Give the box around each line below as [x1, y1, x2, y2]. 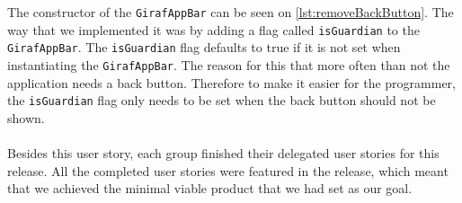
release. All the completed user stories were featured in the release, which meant [7, 161, 449, 180]
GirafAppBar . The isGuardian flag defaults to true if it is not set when [7, 38, 401, 57]
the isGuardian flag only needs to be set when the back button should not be [7, 91, 436, 110]
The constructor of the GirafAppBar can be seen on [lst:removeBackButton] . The [7, 3, 454, 21]
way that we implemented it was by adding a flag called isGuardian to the [7, 20, 420, 39]
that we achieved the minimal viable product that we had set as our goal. [7, 179, 413, 198]
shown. [7, 108, 45, 127]
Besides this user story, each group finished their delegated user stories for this [7, 144, 440, 163]
